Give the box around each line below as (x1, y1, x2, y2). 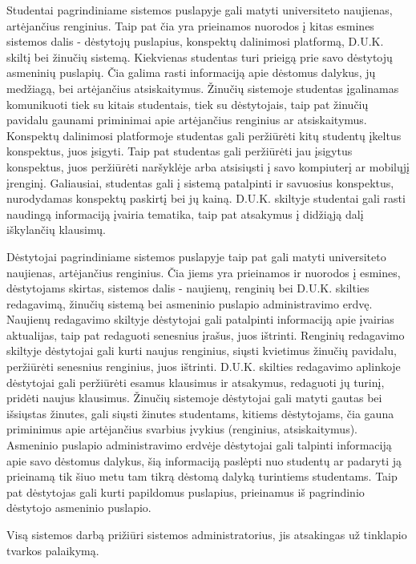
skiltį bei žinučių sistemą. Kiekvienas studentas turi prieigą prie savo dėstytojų (6, 48, 393, 65)
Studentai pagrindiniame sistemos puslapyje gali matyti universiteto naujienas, (6, 2, 393, 18)
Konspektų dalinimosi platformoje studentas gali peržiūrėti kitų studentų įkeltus (6, 127, 402, 143)
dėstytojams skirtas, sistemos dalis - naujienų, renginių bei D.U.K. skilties (6, 280, 370, 296)
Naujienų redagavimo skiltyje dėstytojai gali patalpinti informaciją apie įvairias (6, 311, 394, 328)
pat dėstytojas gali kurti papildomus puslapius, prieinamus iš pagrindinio (6, 483, 365, 500)
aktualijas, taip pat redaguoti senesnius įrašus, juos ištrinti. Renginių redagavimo (6, 326, 405, 343)
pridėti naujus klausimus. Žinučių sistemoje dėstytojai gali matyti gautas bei (6, 389, 382, 406)
